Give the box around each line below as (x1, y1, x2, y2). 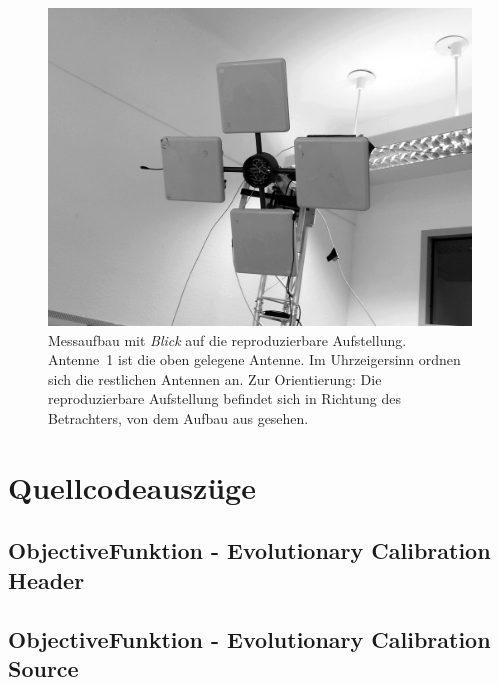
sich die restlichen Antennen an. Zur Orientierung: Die (48, 368, 382, 389)
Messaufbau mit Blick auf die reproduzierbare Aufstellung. (48, 329, 407, 350)
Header (8, 564, 85, 595)
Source (8, 652, 79, 683)
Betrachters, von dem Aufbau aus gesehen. (48, 407, 309, 428)
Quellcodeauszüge (8, 466, 256, 507)
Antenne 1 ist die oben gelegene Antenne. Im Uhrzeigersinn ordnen (48, 349, 461, 370)
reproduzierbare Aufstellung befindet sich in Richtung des (48, 388, 401, 409)
